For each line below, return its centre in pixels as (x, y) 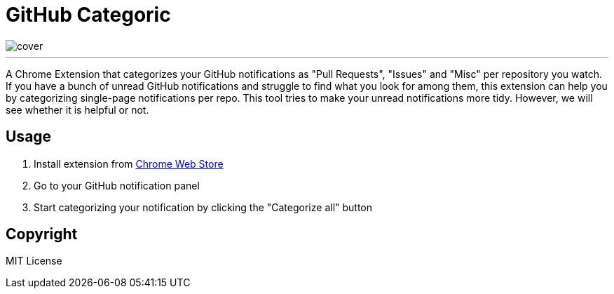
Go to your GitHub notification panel (117, 185)
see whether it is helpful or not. (77, 109)
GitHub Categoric (88, 15)
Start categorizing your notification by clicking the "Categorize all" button (203, 207)
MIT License (34, 261)
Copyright (42, 234)
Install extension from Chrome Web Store (129, 163)
